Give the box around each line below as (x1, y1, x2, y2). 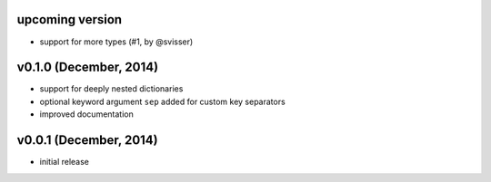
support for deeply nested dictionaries (39, 83, 184, 94)
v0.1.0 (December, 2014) (16, 60, 159, 75)
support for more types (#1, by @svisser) (39, 36, 194, 47)
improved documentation (39, 109, 134, 120)
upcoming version (16, 12, 123, 27)
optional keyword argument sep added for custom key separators (39, 96, 286, 107)
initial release (39, 157, 90, 168)
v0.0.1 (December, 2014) (16, 132, 158, 148)
